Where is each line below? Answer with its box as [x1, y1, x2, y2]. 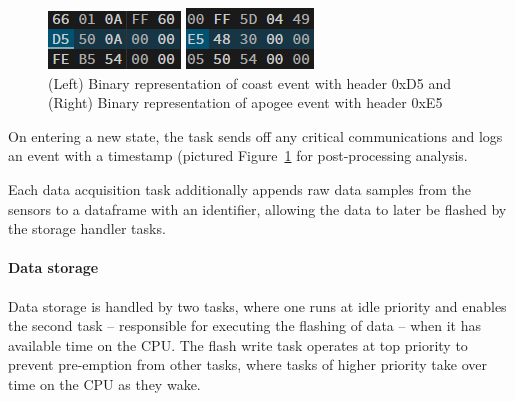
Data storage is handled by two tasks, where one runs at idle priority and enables [8, 295, 507, 316]
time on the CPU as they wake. [8, 373, 201, 394]
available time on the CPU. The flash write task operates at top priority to [8, 334, 468, 355]
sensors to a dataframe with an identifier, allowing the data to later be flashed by [8, 198, 507, 219]
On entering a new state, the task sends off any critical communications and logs [8, 125, 503, 146]
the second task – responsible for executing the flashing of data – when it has [8, 315, 482, 336]
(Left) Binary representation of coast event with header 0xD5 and [48, 72, 452, 93]
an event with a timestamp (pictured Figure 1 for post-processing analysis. [8, 145, 468, 166]
